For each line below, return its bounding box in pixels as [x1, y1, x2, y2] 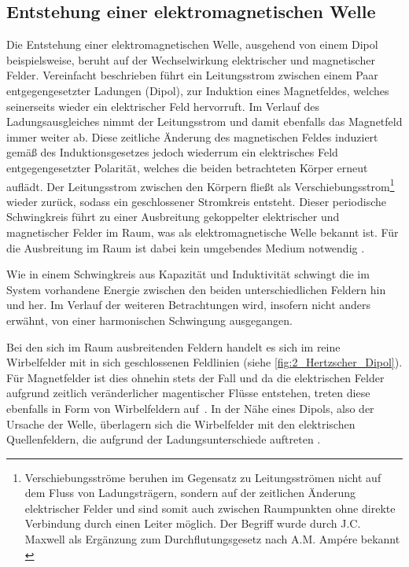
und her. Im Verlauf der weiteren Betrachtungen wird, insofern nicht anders [6, 296, 371, 313]
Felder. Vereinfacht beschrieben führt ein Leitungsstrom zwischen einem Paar [6, 67, 378, 83]
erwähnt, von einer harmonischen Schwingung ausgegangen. [6, 311, 293, 328]
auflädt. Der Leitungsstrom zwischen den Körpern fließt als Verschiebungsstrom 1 [6, 175, 395, 194]
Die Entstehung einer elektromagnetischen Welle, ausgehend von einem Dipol [6, 36, 378, 53]
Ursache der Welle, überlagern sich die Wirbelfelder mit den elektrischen [6, 415, 356, 432]
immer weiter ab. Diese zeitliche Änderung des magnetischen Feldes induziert [6, 128, 378, 145]
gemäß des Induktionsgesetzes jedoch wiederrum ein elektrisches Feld [6, 144, 338, 160]
